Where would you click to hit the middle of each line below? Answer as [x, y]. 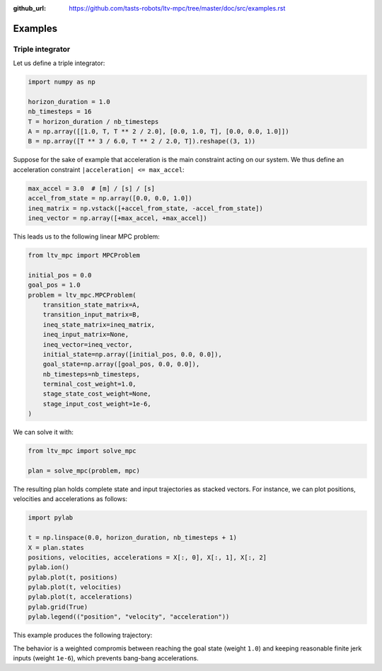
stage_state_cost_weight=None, [97, 394]
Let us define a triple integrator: [59, 63]
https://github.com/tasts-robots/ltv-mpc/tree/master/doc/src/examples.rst [177, 8]
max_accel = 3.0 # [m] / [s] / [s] [92, 188]
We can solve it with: [43, 432]
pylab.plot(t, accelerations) [80, 597]
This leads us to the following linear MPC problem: [87, 236]
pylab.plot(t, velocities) [75, 587]
